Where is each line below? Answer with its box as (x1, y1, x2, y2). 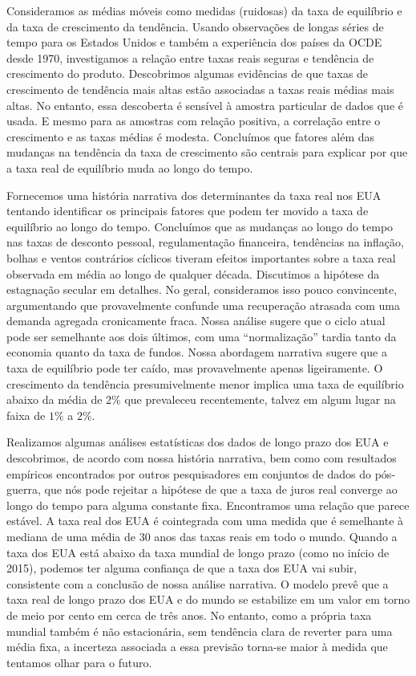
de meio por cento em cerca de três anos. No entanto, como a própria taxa (6, 606, 372, 623)
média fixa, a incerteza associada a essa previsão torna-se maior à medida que (6, 638, 388, 655)
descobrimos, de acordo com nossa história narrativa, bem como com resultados (6, 450, 397, 466)
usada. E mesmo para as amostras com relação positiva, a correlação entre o (6, 112, 381, 129)
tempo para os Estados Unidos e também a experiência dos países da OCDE (6, 34, 382, 51)
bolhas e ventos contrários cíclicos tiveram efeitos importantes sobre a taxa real (6, 249, 396, 266)
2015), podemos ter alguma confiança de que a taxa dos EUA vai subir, (6, 560, 357, 576)
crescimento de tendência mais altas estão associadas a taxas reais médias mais (6, 80, 394, 97)
